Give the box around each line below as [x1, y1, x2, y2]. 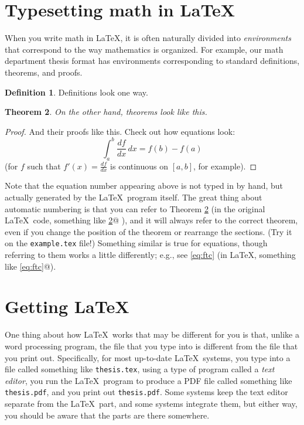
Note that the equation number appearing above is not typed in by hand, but [5, 179, 283, 192]
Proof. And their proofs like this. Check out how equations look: [5, 125, 235, 137]
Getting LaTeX [5, 294, 129, 318]
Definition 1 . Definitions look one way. [5, 86, 148, 98]
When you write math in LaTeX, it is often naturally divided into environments [5, 32, 291, 44]
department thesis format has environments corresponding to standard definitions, [5, 55, 300, 67]
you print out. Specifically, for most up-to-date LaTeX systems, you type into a [5, 351, 291, 363]
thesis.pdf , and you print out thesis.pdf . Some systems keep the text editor [5, 386, 288, 398]
